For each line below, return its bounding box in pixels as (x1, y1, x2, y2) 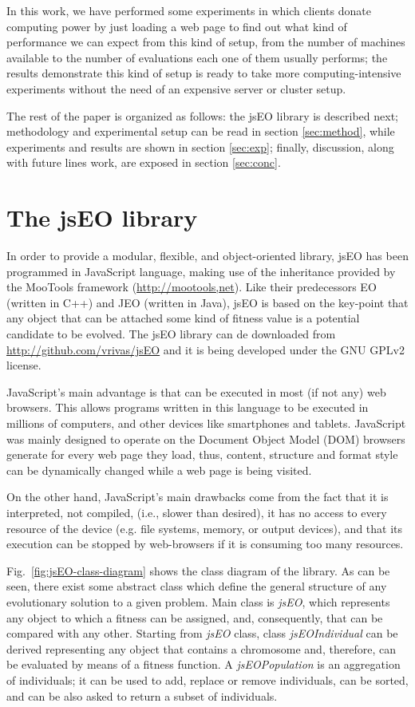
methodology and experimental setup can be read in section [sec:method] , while (6, 123, 395, 140)
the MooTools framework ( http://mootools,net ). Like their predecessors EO (6, 278, 377, 295)
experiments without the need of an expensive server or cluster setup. (6, 80, 346, 97)
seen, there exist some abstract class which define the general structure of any (6, 578, 387, 594)
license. (6, 357, 41, 373)
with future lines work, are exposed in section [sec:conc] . (6, 154, 281, 171)
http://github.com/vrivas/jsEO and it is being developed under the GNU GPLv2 (6, 341, 405, 357)
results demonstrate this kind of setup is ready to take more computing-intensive (6, 65, 401, 81)
